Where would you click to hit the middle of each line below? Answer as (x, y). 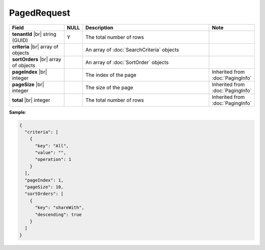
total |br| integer (31, 100)
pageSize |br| (28, 84)
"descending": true (58, 214)
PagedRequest (40, 13)
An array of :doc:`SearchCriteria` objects (132, 50)
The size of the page (109, 87)
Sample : (18, 112)
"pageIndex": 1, (44, 180)
